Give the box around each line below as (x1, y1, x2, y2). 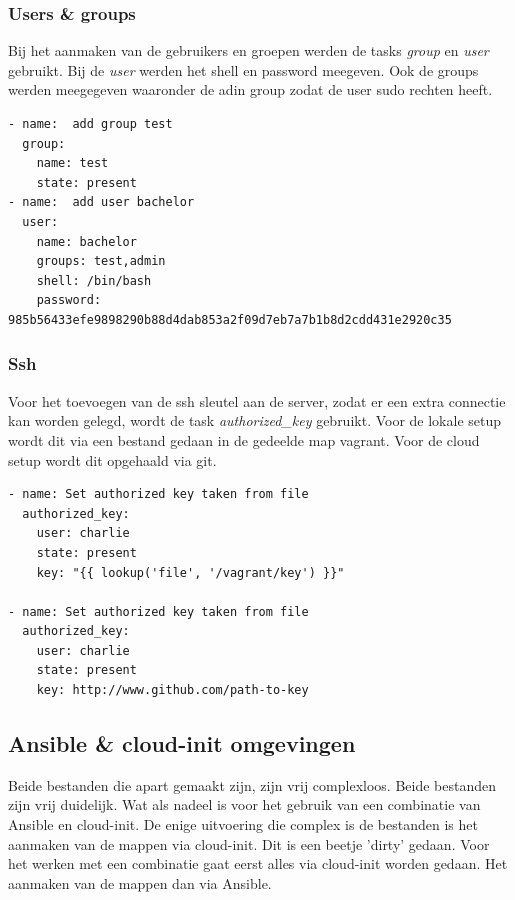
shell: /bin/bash (36, 273, 152, 288)
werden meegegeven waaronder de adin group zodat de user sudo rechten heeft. (8, 79, 493, 100)
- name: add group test (8, 117, 173, 131)
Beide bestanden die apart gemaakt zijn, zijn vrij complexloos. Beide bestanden (8, 774, 496, 795)
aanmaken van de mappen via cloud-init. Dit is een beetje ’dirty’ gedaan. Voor (8, 833, 490, 854)
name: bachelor (36, 234, 137, 249)
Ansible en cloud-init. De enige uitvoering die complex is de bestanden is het (8, 814, 478, 835)
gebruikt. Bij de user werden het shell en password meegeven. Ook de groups (8, 59, 479, 80)
